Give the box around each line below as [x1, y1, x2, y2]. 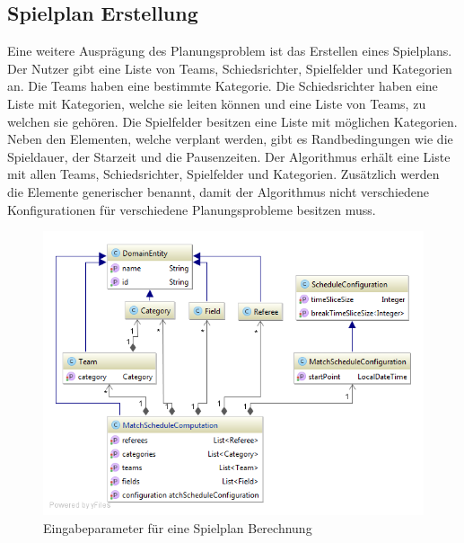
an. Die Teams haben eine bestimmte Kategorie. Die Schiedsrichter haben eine [7, 76, 438, 95]
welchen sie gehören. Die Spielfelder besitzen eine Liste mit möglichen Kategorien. [7, 111, 458, 130]
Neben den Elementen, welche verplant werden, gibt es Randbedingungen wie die [7, 129, 453, 148]
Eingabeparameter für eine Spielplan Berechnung [43, 518, 312, 537]
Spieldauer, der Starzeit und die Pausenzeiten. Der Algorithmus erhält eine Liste [7, 147, 451, 165]
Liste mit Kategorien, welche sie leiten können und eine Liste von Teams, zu [7, 93, 426, 112]
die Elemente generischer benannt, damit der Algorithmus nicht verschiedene [7, 182, 429, 200]
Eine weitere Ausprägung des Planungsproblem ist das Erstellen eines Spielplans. [7, 41, 452, 60]
